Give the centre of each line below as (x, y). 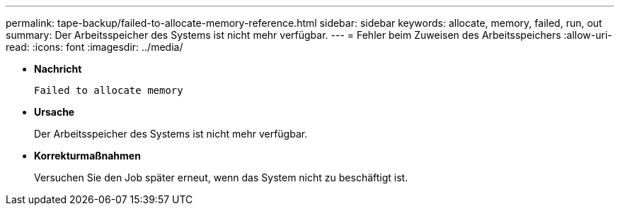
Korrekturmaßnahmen (87, 156)
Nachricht (58, 69)
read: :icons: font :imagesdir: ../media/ (94, 47)
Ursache (54, 112)
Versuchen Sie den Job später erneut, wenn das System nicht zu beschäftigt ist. (221, 177)
